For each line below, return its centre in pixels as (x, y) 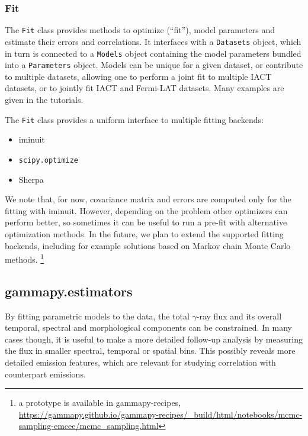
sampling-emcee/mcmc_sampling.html (89, 426)
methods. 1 (25, 258)
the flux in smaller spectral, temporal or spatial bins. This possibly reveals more (150, 351)
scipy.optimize (49, 160)
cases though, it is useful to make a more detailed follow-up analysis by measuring (154, 339)
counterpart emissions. (45, 374)
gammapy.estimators (69, 291)
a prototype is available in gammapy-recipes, (100, 403)
